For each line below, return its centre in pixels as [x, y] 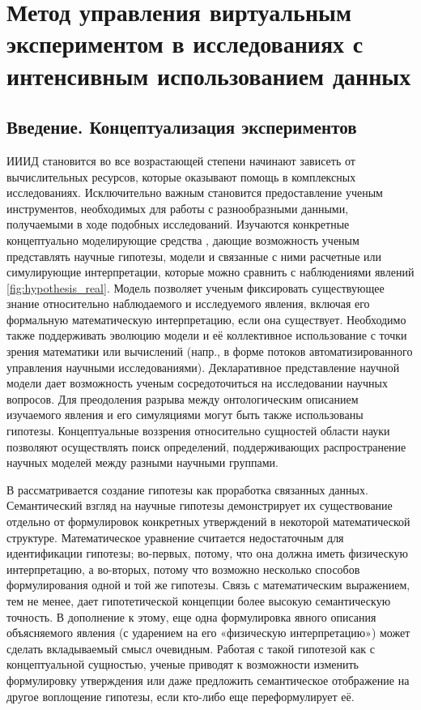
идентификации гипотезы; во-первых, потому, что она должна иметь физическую [207, 553]
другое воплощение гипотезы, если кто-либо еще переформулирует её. [181, 696]
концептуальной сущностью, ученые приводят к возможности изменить [183, 664]
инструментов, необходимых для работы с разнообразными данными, [178, 208]
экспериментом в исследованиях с [185, 43]
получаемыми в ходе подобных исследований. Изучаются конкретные [178, 224]
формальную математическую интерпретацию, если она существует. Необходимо [206, 319]
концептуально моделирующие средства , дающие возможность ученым [183, 240]
